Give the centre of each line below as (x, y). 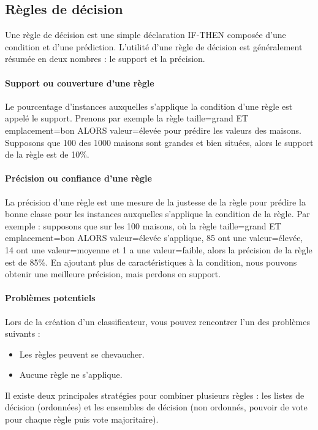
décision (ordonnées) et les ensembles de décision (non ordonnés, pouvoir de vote (156, 407)
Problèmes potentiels (50, 298)
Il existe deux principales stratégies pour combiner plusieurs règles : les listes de (155, 395)
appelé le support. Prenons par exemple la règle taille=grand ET (127, 118)
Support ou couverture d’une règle (80, 83)
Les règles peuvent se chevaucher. (82, 354)
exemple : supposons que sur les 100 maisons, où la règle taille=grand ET (143, 225)
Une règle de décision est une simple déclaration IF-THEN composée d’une (146, 35)
